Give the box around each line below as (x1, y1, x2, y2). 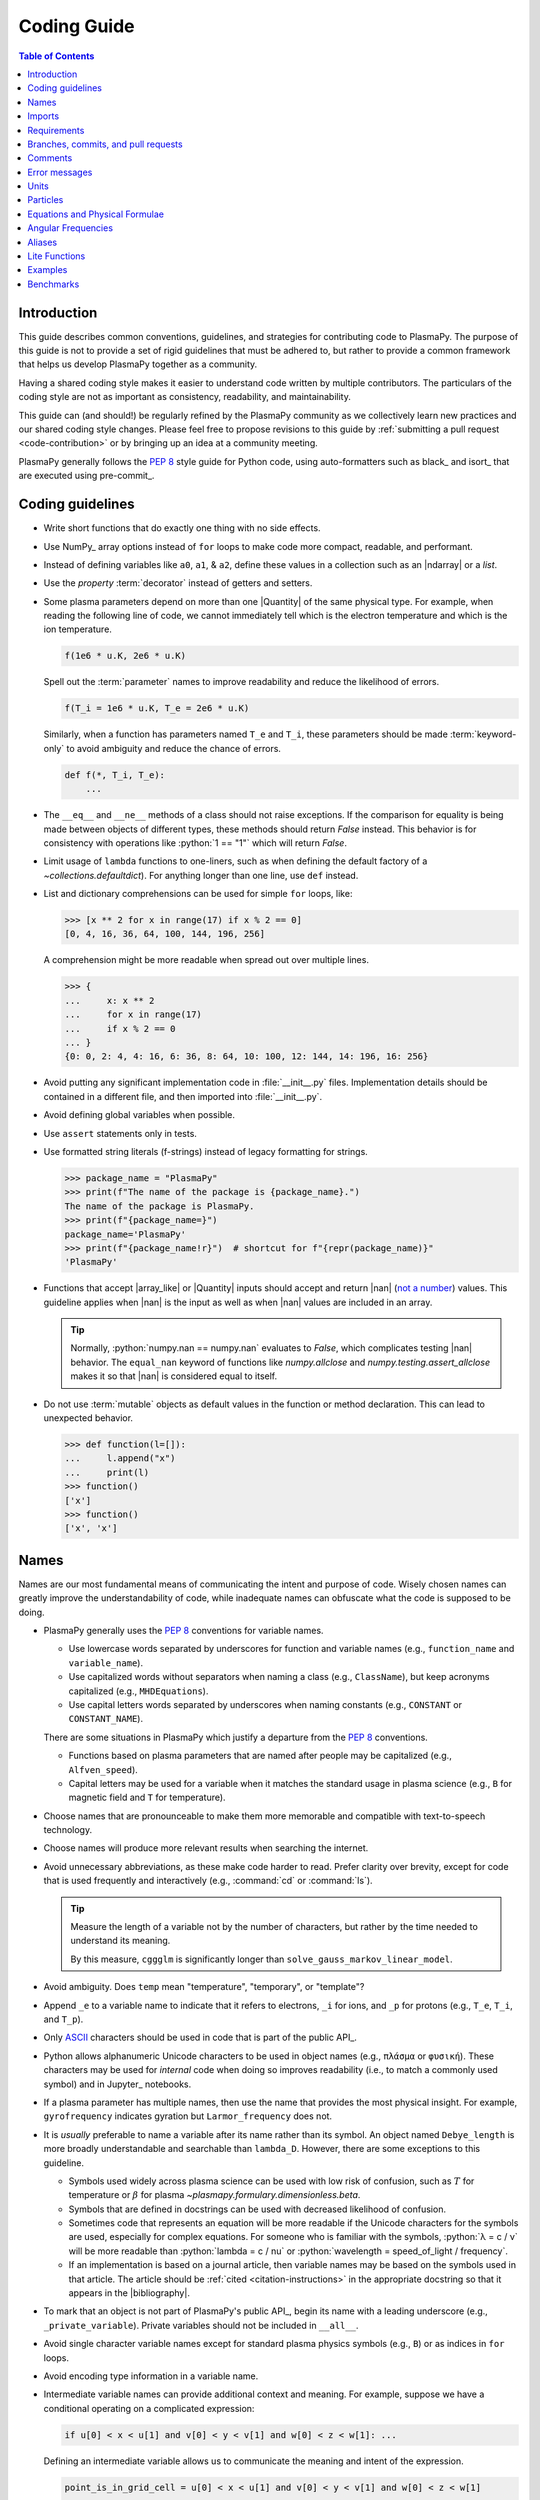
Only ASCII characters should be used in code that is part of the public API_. (43, 2031, 357, 2044)
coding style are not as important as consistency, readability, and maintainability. (18, 391, 352, 403)
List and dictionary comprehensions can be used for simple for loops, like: (43, 888, 353, 900)
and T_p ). (43, 2013, 84, 2025)
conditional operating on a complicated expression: (43, 2402, 255, 2414)
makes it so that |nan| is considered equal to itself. (70, 1370, 278, 1382)
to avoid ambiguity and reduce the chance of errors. (66, 742, 282, 754)
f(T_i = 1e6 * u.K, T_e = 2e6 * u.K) (64, 703, 250, 714)
